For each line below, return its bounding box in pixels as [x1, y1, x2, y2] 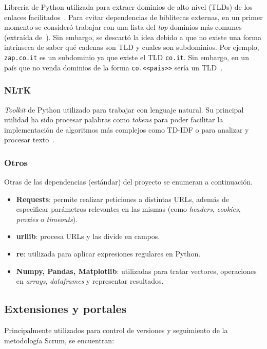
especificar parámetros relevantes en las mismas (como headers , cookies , [16, 204, 241, 214]
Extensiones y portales [4, 301, 127, 317]
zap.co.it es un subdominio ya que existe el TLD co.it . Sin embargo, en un [4, 51, 249, 62]
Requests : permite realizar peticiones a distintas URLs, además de [16, 193, 229, 204]
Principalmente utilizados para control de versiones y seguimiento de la [4, 325, 228, 336]
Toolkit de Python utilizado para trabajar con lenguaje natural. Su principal [4, 104, 244, 115]
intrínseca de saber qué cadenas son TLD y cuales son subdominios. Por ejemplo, [4, 42, 259, 52]
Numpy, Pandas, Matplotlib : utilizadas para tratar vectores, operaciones [16, 265, 257, 276]
